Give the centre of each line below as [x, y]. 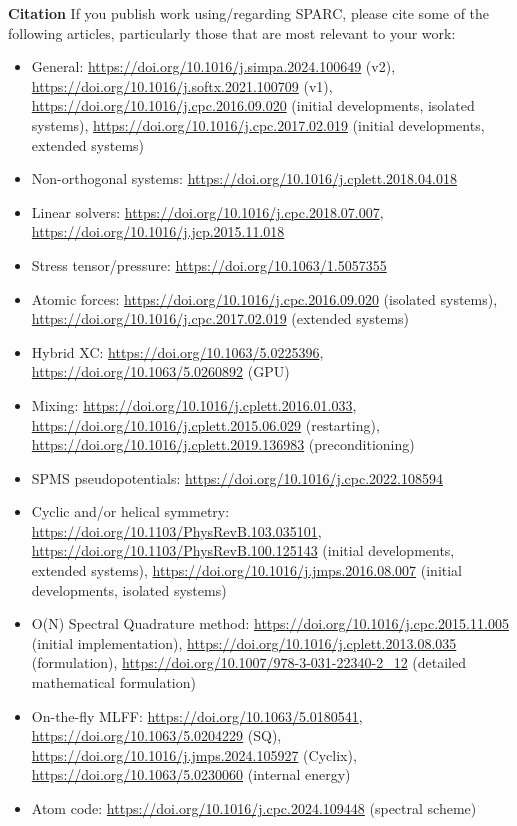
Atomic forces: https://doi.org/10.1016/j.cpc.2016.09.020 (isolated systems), [264, 298]
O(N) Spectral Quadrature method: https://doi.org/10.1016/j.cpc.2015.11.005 [270, 623]
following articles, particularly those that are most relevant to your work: [232, 32]
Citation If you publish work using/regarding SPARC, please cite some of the [249, 13]
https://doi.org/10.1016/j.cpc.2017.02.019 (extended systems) [220, 318]
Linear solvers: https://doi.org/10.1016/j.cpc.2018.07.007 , [207, 211]
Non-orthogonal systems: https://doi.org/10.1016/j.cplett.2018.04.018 [244, 178]
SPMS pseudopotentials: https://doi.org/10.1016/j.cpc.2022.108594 [237, 477]
